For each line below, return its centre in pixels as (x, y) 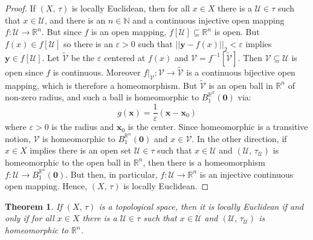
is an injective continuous (247, 174)
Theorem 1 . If (34, 206)
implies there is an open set (81, 150)
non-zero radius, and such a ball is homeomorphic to (102, 97)
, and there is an (75, 20)
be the (83, 57)
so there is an (88, 43)
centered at (125, 57)
